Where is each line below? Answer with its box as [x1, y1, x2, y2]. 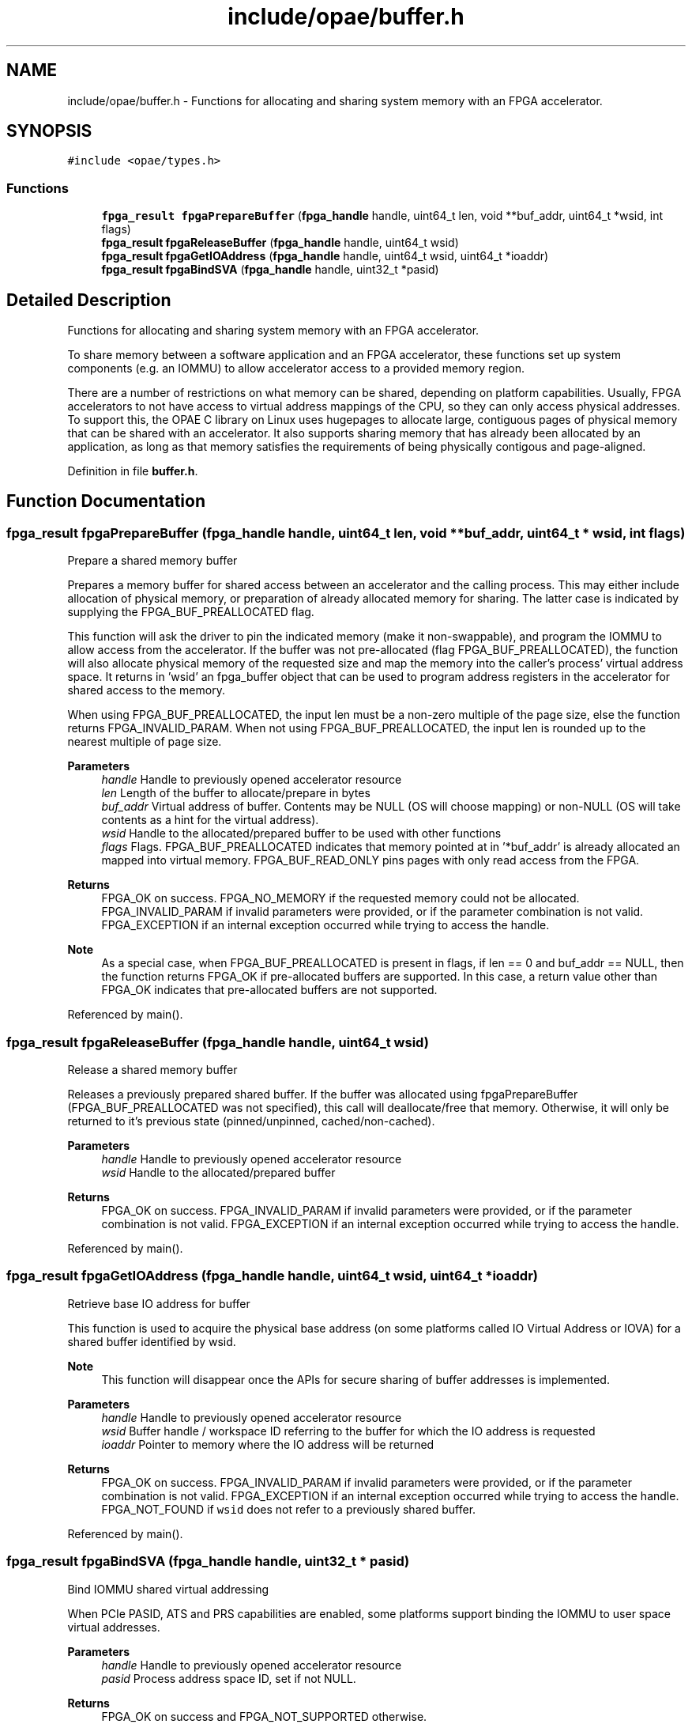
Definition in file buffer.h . [67, 464, 198, 478]
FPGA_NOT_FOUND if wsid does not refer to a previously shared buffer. [101, 1502, 476, 1516]
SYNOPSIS [6, 121, 92, 142]
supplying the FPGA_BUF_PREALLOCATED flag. [67, 605, 314, 619]
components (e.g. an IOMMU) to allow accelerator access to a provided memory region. [67, 361, 525, 376]
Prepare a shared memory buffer [67, 554, 238, 568]
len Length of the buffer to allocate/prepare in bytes [101, 786, 370, 800]
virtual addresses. [67, 1620, 160, 1634]
